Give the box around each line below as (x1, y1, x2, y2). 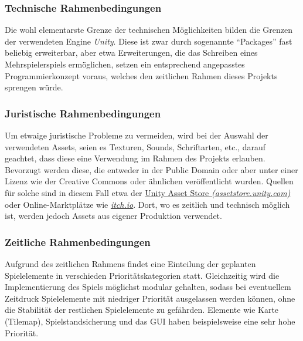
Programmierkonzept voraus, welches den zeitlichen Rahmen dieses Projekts (5, 69, 278, 82)
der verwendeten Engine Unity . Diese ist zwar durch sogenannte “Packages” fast (5, 35, 292, 47)
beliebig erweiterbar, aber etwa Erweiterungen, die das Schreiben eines (5, 46, 258, 59)
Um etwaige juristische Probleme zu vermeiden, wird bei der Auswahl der (5, 129, 268, 141)
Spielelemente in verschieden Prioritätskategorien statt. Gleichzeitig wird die (5, 269, 280, 281)
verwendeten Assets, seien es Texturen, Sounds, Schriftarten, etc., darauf (5, 140, 266, 153)
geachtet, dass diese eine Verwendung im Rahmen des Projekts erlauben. (5, 152, 265, 164)
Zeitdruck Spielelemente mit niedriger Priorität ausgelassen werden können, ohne (5, 292, 295, 304)
